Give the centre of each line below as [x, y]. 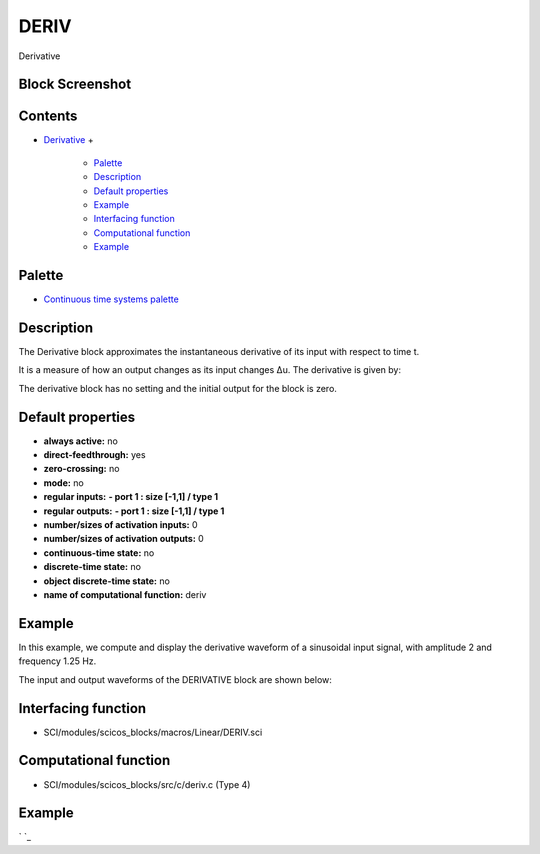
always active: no [81, 441]
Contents [48, 116]
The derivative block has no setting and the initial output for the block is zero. [177, 388]
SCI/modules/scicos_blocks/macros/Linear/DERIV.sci [153, 732]
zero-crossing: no [81, 469]
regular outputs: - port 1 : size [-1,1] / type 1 [134, 511]
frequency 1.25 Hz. [57, 661]
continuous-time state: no [99, 552]
